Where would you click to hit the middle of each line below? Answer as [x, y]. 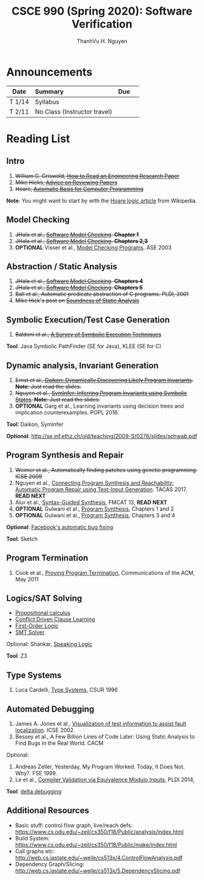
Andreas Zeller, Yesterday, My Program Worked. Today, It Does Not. [100, 767]
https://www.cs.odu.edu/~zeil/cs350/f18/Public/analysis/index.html [99, 832]
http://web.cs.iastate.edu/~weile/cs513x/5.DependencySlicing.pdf [98, 870]
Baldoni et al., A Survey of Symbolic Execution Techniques [88, 335]
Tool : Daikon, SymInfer [35, 424]
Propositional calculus [43, 613]
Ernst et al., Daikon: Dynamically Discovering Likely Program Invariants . [104, 380]
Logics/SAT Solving [44, 598]
